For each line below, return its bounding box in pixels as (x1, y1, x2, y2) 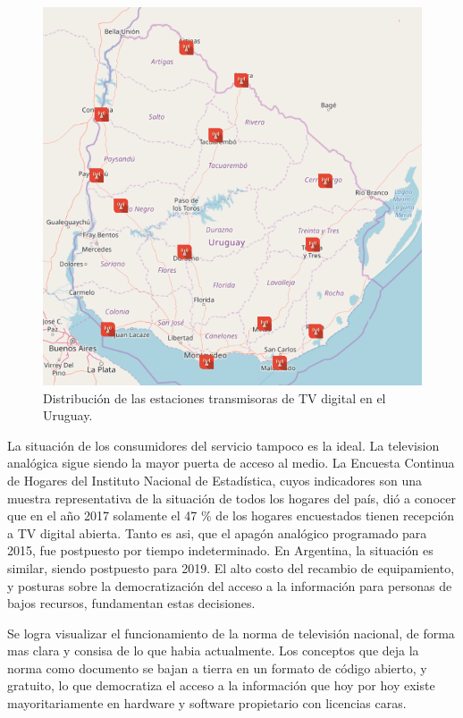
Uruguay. (43, 406, 93, 425)
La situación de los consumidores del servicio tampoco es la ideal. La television (7, 435, 440, 454)
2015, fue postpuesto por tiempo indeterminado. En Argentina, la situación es (7, 541, 434, 560)
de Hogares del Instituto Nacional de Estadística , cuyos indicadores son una (7, 470, 422, 489)
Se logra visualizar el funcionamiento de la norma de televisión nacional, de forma (7, 623, 455, 642)
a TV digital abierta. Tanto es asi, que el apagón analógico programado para (7, 523, 427, 542)
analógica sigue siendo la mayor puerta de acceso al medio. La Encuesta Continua (7, 453, 455, 472)
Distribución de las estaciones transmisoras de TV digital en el (43, 388, 386, 407)
